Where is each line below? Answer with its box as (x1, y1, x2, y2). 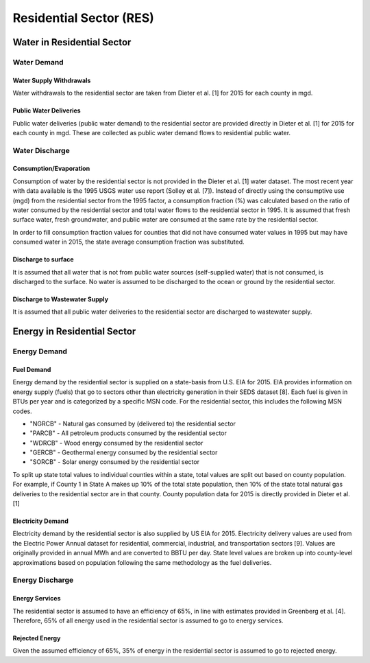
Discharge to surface (12, 255, 75, 264)
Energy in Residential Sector (12, 326, 136, 338)
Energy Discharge (12, 575, 74, 585)
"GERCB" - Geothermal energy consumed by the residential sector (29, 448, 218, 456)
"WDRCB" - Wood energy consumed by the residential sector (29, 439, 203, 447)
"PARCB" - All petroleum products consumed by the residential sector (29, 429, 227, 437)
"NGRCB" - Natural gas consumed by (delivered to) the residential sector (29, 419, 236, 428)
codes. (12, 407, 32, 415)
